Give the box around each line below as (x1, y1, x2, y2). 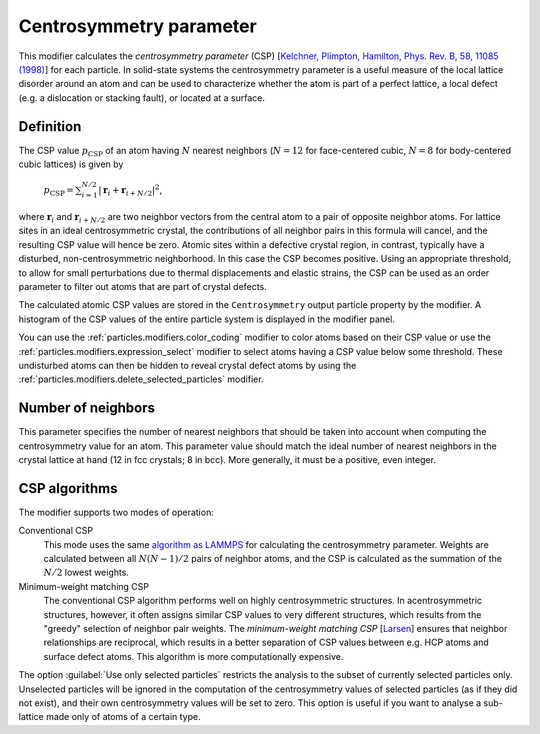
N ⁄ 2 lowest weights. (43, 566, 130, 579)
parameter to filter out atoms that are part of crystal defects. (18, 280, 267, 292)
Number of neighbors (18, 400, 155, 417)
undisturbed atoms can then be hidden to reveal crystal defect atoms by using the (18, 359, 357, 371)
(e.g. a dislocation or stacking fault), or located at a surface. (18, 91, 265, 104)
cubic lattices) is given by (18, 158, 124, 170)
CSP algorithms (18, 480, 118, 497)
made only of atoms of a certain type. (45, 711, 201, 723)
